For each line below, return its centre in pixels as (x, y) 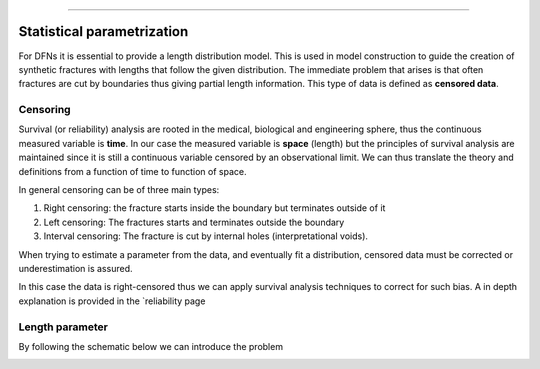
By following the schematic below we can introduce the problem (151, 346)
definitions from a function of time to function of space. (132, 171)
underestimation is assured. (75, 268)
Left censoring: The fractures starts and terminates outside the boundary (194, 222)
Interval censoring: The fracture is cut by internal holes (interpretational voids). (206, 236)
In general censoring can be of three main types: (119, 189)
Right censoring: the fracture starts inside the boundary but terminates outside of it (214, 208)
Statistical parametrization (103, 31)
